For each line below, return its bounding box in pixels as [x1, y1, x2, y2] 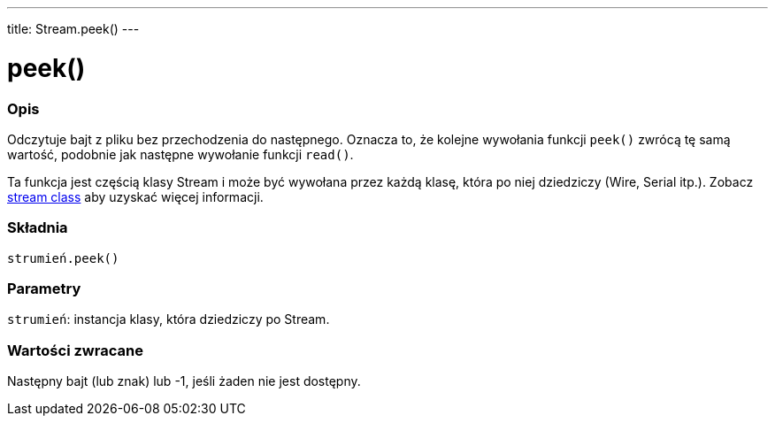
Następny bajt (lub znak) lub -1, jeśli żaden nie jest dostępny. [7, 373, 361, 389]
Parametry [7, 280, 81, 297]
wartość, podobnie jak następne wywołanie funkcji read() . [7, 146, 354, 162]
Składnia [7, 219, 68, 237]
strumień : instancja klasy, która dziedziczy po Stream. [7, 311, 330, 327]
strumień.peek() [7, 250, 119, 265]
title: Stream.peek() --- [7, 21, 140, 36]
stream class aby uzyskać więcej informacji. [7, 188, 264, 204]
